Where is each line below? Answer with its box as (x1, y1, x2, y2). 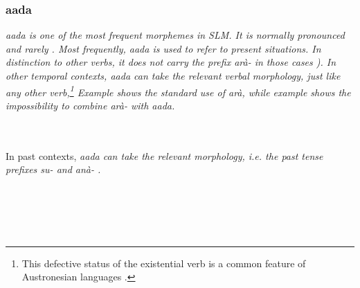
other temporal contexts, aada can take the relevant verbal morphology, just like (6, 69, 341, 82)
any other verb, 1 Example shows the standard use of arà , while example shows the (6, 82, 351, 99)
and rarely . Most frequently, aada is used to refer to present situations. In (6, 41, 321, 55)
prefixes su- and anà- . (6, 162, 101, 177)
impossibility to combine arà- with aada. (6, 98, 175, 112)
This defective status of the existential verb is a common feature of (21, 255, 306, 270)
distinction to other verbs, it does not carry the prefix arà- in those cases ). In (6, 55, 336, 69)
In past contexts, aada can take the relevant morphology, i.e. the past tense (6, 148, 323, 163)
